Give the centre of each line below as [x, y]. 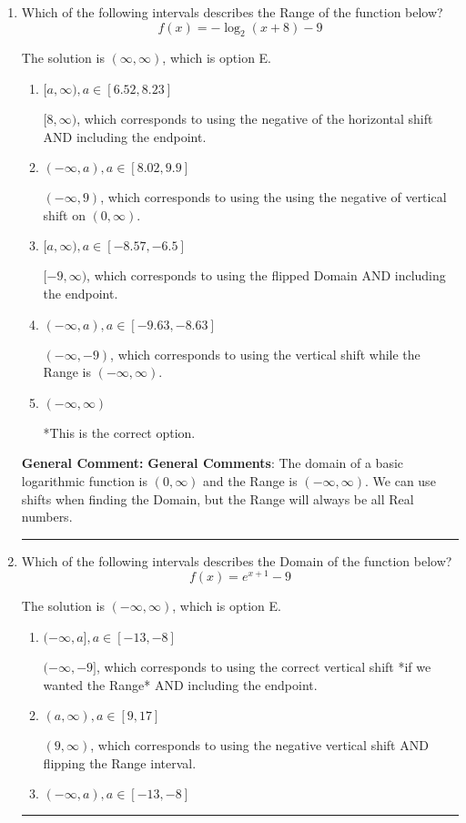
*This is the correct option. [119, 432]
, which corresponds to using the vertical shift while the [265, 354]
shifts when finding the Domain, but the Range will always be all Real [218, 498]
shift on [64, 214]
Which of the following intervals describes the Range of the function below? [232, 12]
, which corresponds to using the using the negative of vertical [274, 197]
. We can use [400, 480]
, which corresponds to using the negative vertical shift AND [259, 745]
